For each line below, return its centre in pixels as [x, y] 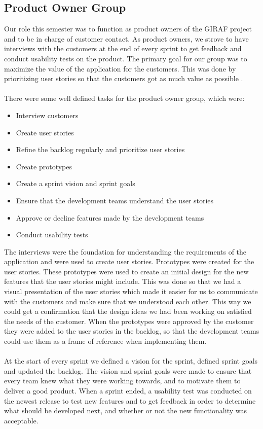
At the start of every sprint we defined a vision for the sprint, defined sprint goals [131, 361]
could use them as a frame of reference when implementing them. [105, 341]
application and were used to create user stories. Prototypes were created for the [129, 261]
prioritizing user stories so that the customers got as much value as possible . [124, 78]
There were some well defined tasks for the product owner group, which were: [124, 98]
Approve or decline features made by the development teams [110, 217]
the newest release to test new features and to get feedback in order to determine [130, 400]
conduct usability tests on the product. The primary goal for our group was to [126, 58]
